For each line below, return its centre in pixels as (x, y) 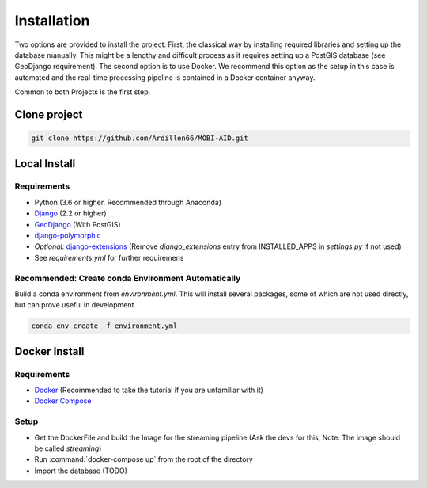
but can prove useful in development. (76, 305)
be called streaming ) (68, 448)
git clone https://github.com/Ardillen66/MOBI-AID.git (140, 138)
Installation (52, 21)
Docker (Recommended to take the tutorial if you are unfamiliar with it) (149, 390)
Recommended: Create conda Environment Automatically (128, 278)
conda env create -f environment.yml (104, 326)
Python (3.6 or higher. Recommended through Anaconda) (128, 202)
